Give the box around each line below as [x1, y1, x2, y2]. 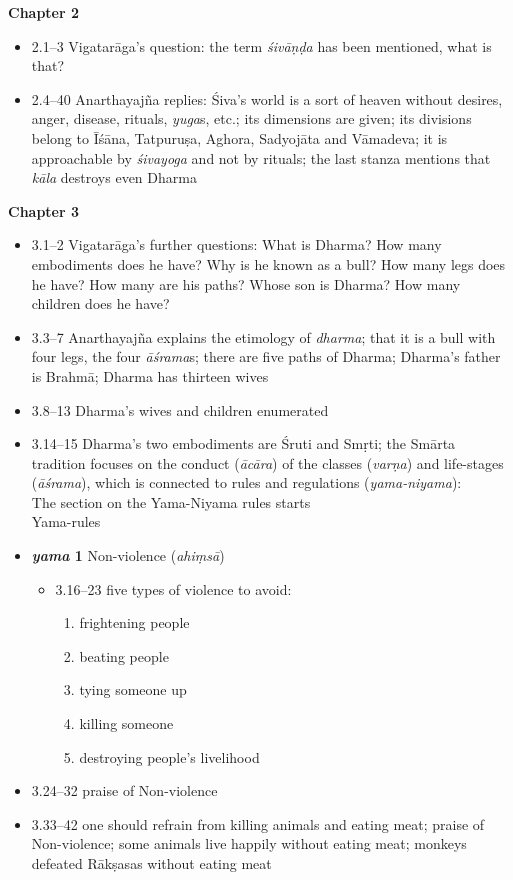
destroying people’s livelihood [79, 746, 260, 767]
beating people [79, 645, 169, 666]
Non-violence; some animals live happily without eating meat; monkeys [31, 833, 467, 854]
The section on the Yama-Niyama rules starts [31, 491, 311, 512]
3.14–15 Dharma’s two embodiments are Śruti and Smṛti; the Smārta [31, 433, 456, 454]
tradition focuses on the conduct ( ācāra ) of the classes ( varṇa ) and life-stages [31, 452, 504, 473]
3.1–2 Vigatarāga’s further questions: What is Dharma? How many [31, 234, 442, 255]
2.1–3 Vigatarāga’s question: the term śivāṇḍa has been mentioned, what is [31, 35, 492, 56]
